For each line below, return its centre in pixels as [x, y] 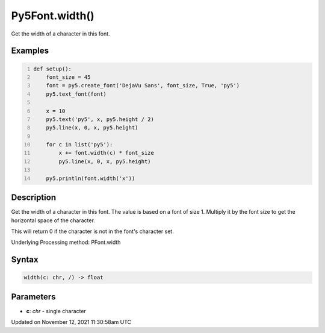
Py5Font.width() [53, 16]
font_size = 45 [68, 77]
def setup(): [53, 69]
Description [34, 198]
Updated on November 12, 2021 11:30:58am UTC [71, 322]
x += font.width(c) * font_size [107, 153]
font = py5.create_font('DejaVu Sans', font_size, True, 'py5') [143, 86]
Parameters [33, 297]
